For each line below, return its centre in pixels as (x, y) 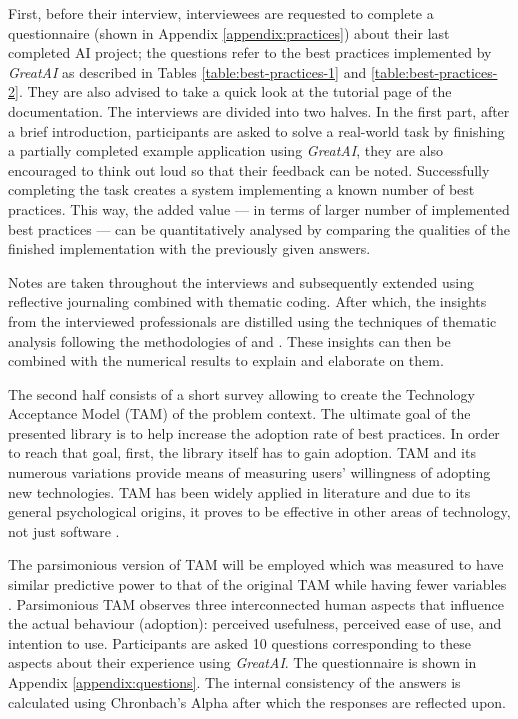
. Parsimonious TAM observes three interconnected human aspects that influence (256, 603)
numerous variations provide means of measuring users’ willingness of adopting (249, 472)
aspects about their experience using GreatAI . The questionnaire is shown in (242, 662)
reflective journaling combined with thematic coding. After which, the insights (247, 301)
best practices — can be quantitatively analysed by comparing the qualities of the (259, 228)
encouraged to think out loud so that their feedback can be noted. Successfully (249, 169)
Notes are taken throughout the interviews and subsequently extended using (241, 281)
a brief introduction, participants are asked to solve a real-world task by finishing (256, 130)
